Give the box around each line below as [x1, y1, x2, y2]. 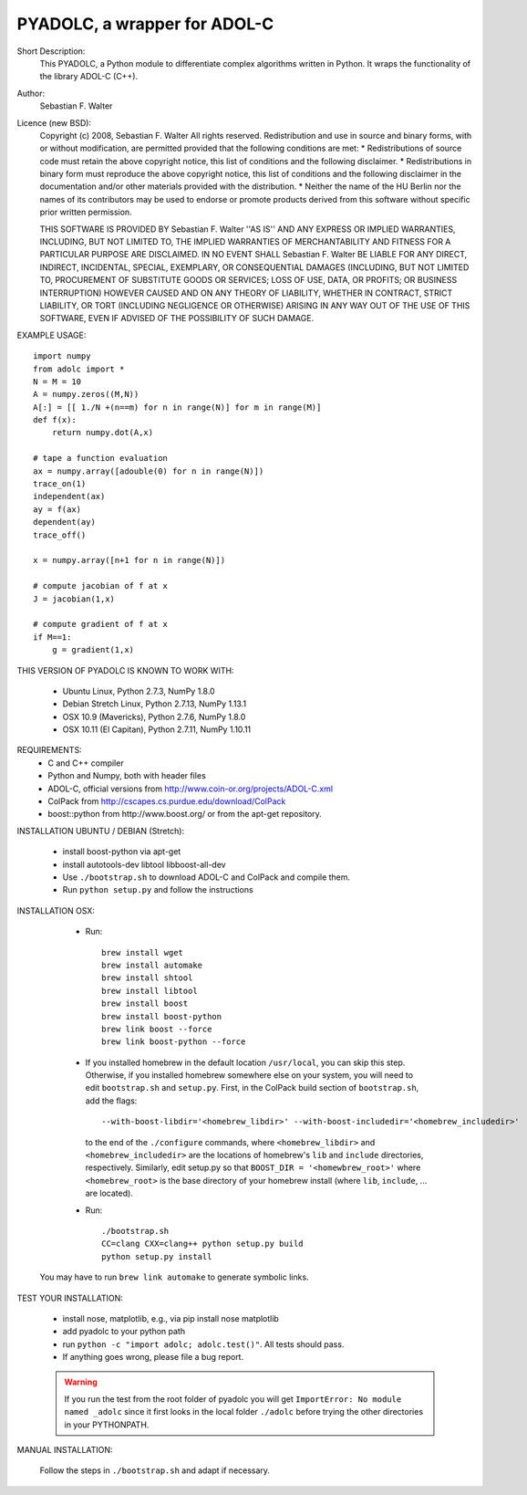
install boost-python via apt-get [62, 846, 181, 857]
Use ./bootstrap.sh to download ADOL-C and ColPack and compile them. [62, 872, 351, 883]
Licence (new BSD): [16, 117, 91, 128]
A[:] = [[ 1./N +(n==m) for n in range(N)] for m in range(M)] [33, 402, 322, 413]
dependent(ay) [33, 517, 96, 528]
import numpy [33, 351, 91, 361]
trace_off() [33, 529, 87, 540]
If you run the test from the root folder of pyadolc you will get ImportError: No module [64, 1393, 402, 1405]
